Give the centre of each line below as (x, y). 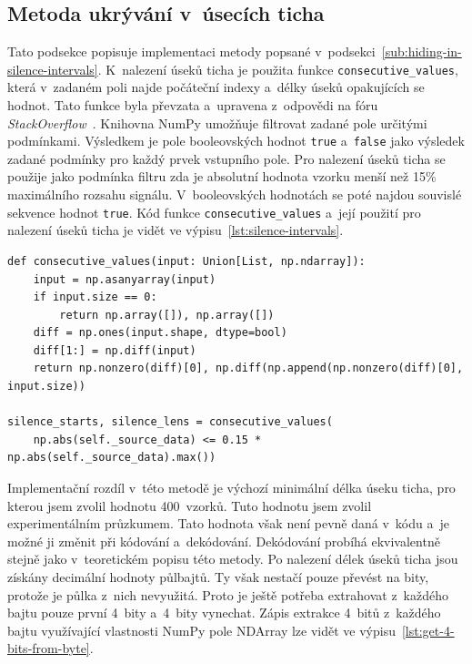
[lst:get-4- (428, 630)
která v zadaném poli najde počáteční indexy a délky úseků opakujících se (216, 87)
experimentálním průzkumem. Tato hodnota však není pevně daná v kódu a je (228, 523)
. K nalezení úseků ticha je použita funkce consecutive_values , (278, 69)
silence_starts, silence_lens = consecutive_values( (170, 422)
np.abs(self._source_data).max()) (112, 458)
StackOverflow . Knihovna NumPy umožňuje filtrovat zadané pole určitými (217, 123)
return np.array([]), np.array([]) (167, 315)
